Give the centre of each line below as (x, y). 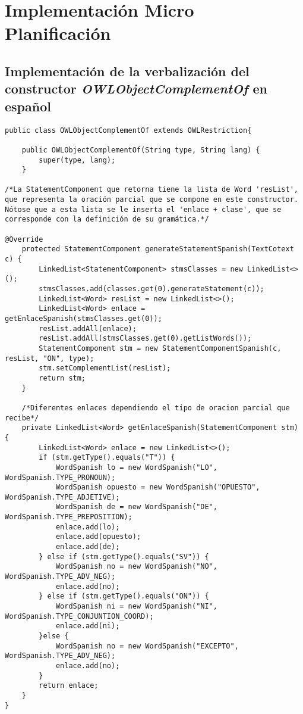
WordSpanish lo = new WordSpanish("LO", (136, 467)
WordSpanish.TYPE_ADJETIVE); (62, 497)
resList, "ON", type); (50, 358)
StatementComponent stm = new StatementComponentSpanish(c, (160, 348)
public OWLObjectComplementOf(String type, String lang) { (141, 150)
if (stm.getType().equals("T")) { (107, 458)
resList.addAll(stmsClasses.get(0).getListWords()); (145, 339)
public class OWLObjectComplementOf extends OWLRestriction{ (128, 130)
